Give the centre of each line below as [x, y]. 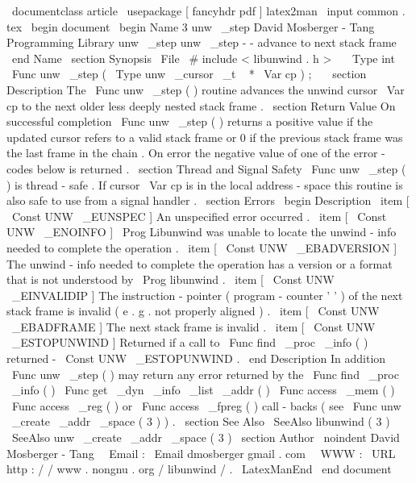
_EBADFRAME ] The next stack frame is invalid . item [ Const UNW [193, 326]
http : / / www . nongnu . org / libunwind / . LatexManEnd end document [199, 469]
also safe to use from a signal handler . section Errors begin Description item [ [208, 200]
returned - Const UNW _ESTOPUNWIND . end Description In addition [196, 358]
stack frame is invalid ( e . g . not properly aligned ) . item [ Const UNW [193, 311]
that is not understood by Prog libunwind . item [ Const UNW [171, 279]
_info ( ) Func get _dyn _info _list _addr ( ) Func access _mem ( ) [203, 390]
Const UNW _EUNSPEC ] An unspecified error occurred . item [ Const [199, 216]
